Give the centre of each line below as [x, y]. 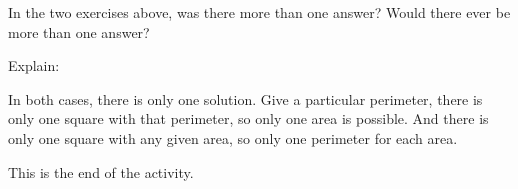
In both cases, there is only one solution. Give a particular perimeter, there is [245, 98]
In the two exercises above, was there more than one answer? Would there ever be [259, 12]
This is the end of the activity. [101, 171]
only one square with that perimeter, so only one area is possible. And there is [248, 118]
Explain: [34, 65]
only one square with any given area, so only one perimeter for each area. [233, 137]
